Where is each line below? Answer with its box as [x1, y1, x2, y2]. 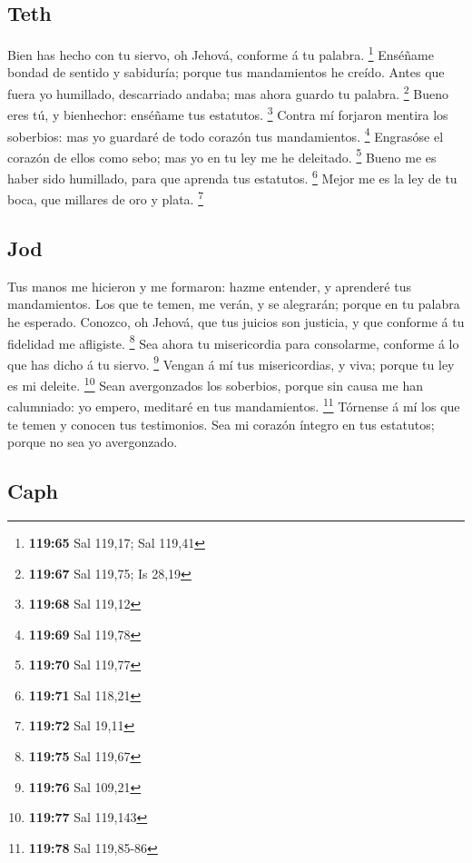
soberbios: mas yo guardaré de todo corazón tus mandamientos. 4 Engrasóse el [7, 124, 444, 145]
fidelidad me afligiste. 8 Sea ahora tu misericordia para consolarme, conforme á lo [7, 331, 459, 352]
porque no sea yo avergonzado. [7, 432, 178, 451]
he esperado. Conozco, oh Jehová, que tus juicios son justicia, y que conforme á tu [7, 312, 465, 331]
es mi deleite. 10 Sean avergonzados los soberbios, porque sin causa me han [7, 373, 423, 394]
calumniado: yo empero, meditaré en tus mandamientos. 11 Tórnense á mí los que [7, 394, 460, 415]
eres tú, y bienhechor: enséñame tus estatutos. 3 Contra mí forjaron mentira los [7, 103, 448, 124]
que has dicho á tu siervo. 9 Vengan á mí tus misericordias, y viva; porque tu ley [7, 352, 455, 373]
